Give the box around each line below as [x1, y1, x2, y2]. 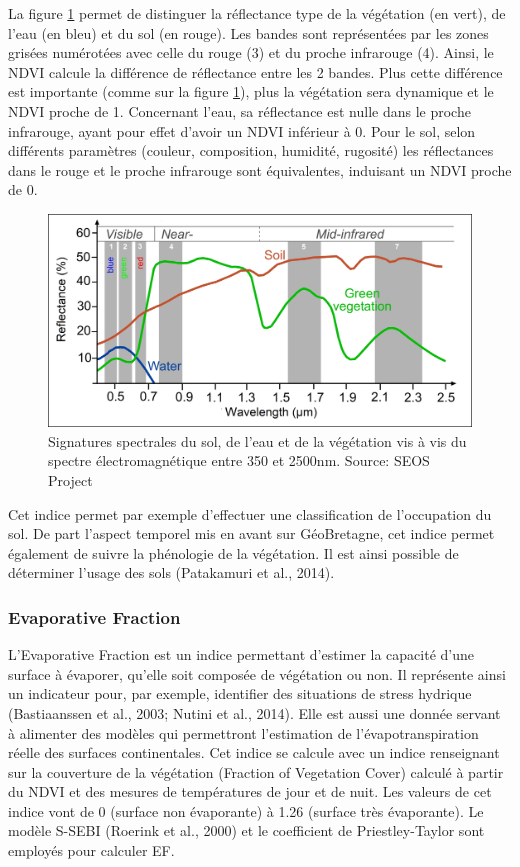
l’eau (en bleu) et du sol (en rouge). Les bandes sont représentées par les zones [8, 22, 489, 43]
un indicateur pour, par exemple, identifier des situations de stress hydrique [8, 683, 472, 704]
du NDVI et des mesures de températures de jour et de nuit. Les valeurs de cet [8, 781, 492, 802]
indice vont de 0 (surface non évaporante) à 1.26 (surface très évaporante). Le [8, 800, 484, 821]
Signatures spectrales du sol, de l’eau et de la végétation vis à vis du [48, 430, 467, 451]
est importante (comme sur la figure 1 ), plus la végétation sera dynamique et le [8, 81, 494, 102]
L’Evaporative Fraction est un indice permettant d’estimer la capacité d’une [8, 644, 475, 665]
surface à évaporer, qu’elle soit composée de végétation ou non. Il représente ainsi [8, 663, 506, 684]
